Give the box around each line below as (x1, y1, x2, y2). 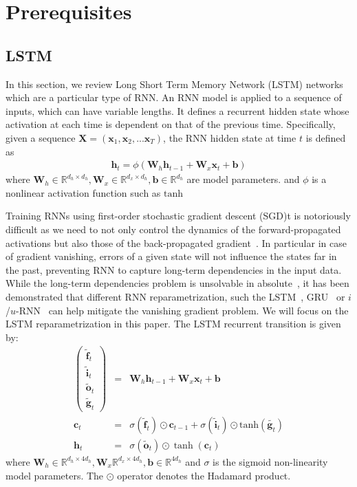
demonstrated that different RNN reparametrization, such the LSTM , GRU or (6, 289, 345, 303)
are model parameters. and (186, 172, 300, 186)
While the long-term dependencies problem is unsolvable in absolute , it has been (6, 276, 349, 290)
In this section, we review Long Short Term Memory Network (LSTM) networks (6, 76, 343, 91)
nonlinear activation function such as (6, 185, 161, 199)
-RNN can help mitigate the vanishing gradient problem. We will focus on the (16, 303, 349, 317)
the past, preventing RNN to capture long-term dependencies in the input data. (6, 262, 342, 277)
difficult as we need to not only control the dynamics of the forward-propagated (6, 221, 341, 236)
